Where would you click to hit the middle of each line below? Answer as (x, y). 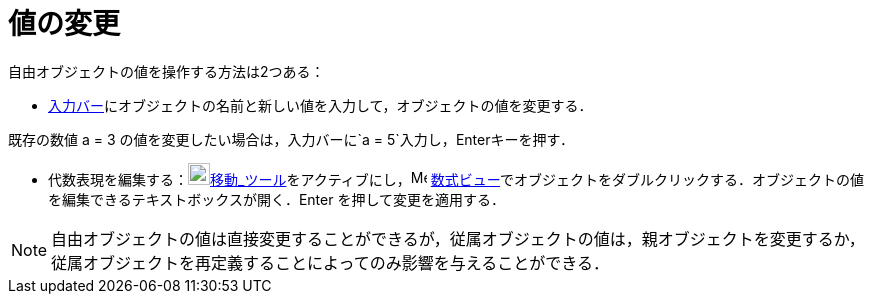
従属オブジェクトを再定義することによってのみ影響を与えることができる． (330, 262)
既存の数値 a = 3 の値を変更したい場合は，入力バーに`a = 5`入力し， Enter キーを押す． (291, 139)
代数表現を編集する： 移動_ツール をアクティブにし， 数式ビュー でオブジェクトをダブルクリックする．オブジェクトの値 (456, 179)
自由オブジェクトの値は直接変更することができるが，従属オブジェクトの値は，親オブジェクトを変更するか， (458, 238)
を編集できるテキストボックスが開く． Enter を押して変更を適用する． (276, 199)
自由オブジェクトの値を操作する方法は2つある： (166, 71)
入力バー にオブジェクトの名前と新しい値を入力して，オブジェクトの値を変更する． (320, 105)
